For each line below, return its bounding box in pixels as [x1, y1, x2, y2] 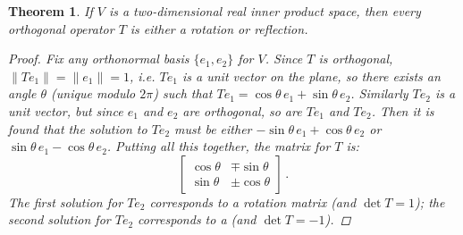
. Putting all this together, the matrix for [106, 137, 331, 155]
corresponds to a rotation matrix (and [149, 192, 357, 211]
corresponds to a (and [138, 210, 257, 229]
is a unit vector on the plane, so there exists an [182, 66, 441, 85]
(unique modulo [51, 84, 136, 103]
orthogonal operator [8, 19, 114, 38]
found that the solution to [8, 119, 147, 138]
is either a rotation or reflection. [130, 19, 308, 38]
